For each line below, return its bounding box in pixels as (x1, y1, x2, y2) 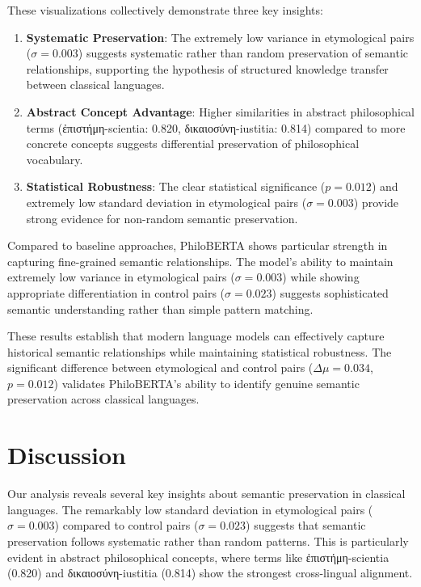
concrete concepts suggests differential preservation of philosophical (26, 135, 360, 152)
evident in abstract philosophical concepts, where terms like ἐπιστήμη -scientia (7, 548, 389, 565)
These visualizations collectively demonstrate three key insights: (7, 2, 323, 18)
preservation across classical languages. (7, 391, 200, 408)
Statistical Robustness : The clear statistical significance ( (26, 178, 326, 195)
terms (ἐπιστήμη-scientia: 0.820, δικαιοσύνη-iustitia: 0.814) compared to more (26, 119, 406, 136)
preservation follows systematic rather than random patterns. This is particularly (7, 532, 409, 549)
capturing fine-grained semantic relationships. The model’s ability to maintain (7, 252, 394, 269)
